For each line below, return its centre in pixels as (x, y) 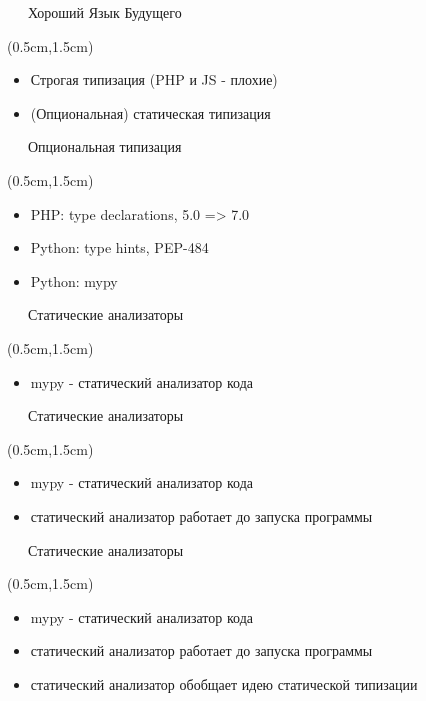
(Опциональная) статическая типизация (150, 112)
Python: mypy (74, 280)
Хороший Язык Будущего (104, 12)
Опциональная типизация (104, 146)
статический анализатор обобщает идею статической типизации (224, 683)
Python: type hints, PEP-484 (119, 247)
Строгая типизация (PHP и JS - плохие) (154, 79)
